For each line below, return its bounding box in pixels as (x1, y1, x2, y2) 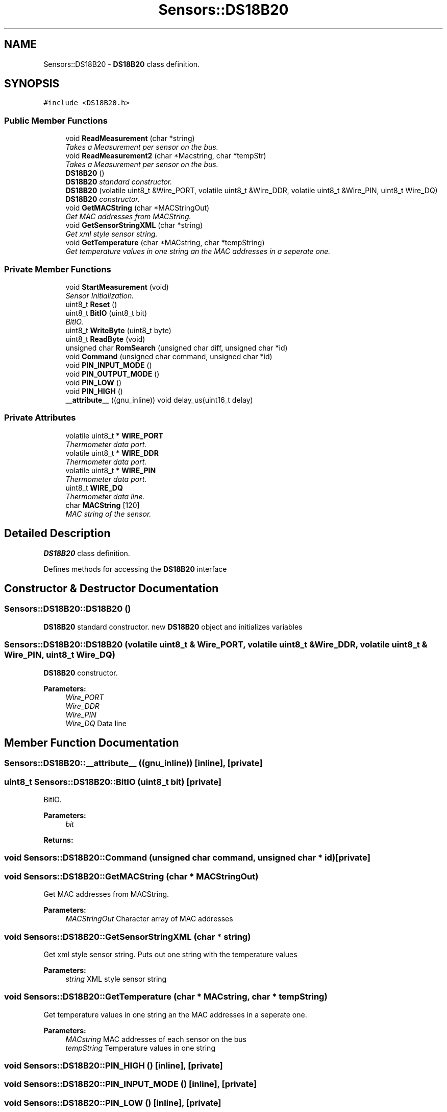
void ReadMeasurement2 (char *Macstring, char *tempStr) (65, 151, 266, 160)
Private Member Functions (4, 264, 111, 274)
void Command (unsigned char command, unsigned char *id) (65, 352, 272, 361)
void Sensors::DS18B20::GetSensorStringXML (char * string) (4, 931, 251, 942)
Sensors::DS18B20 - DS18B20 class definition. (43, 59, 200, 68)
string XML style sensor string (65, 974, 167, 983)
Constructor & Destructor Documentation (4, 582, 219, 595)
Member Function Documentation (4, 736, 179, 749)
